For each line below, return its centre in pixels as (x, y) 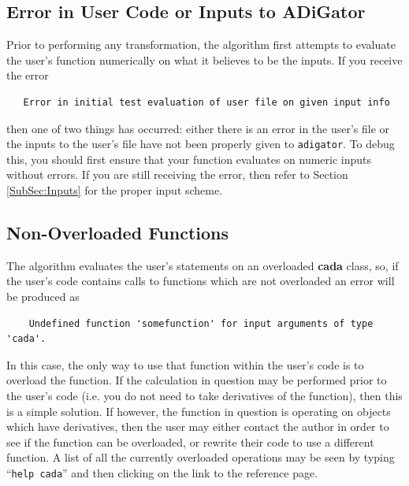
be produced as (43, 296)
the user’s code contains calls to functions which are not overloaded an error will (201, 281)
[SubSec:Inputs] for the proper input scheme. (115, 190)
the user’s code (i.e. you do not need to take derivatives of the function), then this (204, 395)
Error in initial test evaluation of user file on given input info (206, 102)
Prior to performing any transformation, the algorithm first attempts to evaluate (201, 45)
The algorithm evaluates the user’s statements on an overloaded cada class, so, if (203, 265)
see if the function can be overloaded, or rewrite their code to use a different (190, 441)
